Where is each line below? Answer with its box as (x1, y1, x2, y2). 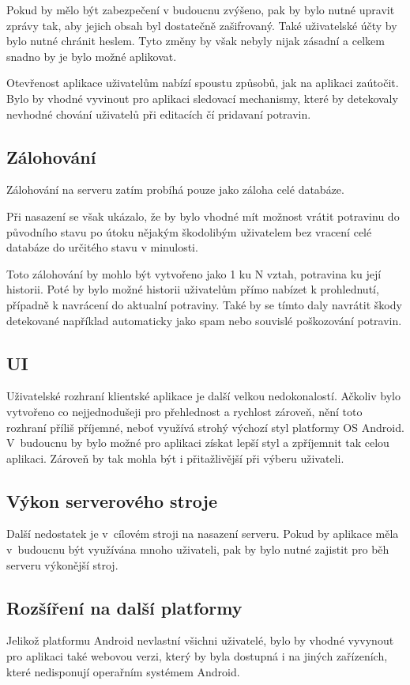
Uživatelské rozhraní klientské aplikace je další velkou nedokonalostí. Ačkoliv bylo (6, 388, 401, 404)
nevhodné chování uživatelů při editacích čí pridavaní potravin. (6, 105, 311, 122)
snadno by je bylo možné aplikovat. (6, 47, 177, 64)
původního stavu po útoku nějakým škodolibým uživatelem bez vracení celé (6, 223, 372, 240)
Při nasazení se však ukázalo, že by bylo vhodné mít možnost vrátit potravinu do (6, 207, 400, 224)
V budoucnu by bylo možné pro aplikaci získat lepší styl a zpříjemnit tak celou (6, 434, 389, 451)
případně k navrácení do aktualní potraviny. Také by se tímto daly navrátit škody (6, 296, 402, 312)
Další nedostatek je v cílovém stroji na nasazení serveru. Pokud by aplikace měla (6, 525, 399, 542)
